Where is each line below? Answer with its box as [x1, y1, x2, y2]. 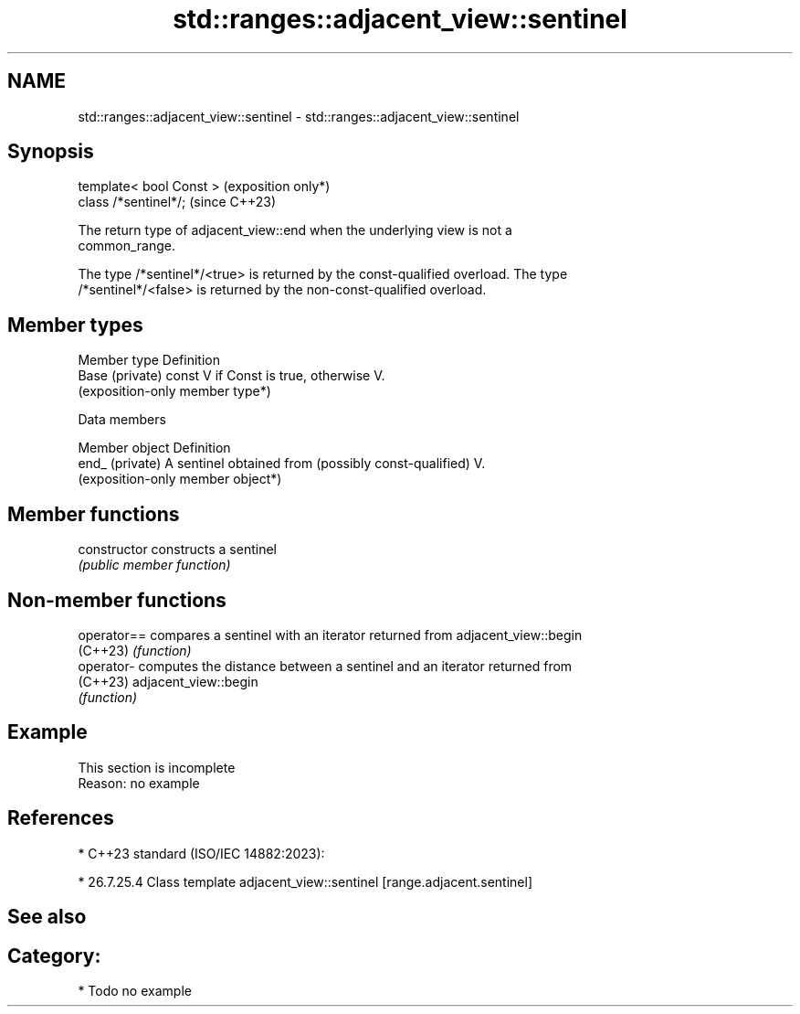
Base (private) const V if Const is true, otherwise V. [78, 368, 385, 384]
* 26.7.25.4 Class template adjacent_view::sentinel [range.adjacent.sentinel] [78, 873, 533, 890]
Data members [78, 411, 166, 428]
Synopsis [7, 140, 94, 164]
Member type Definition [78, 352, 220, 368]
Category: [7, 944, 101, 967]
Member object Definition [78, 440, 231, 456]
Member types [7, 313, 143, 336]
